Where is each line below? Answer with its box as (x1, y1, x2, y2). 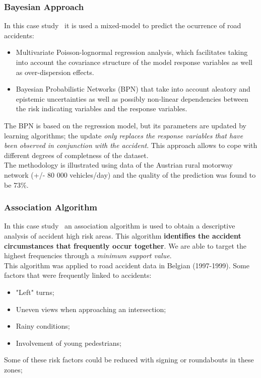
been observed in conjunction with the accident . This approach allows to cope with (4, 140, 257, 150)
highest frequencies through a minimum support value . (4, 250, 172, 261)
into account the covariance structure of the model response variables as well (16, 57, 252, 67)
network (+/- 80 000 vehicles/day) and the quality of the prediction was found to (4, 169, 256, 180)
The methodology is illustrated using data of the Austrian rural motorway (4, 160, 233, 170)
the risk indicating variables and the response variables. (16, 103, 187, 114)
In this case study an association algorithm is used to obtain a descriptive (4, 220, 235, 231)
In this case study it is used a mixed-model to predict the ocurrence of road (4, 20, 241, 31)
